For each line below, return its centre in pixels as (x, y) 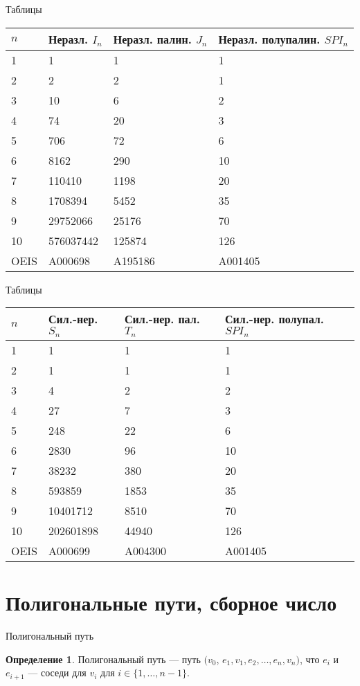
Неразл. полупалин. (269, 39)
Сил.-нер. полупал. (274, 319)
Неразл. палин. (152, 39)
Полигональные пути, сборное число (171, 603)
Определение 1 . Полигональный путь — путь (103, 659)
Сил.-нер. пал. (162, 319)
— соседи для (57, 673)
